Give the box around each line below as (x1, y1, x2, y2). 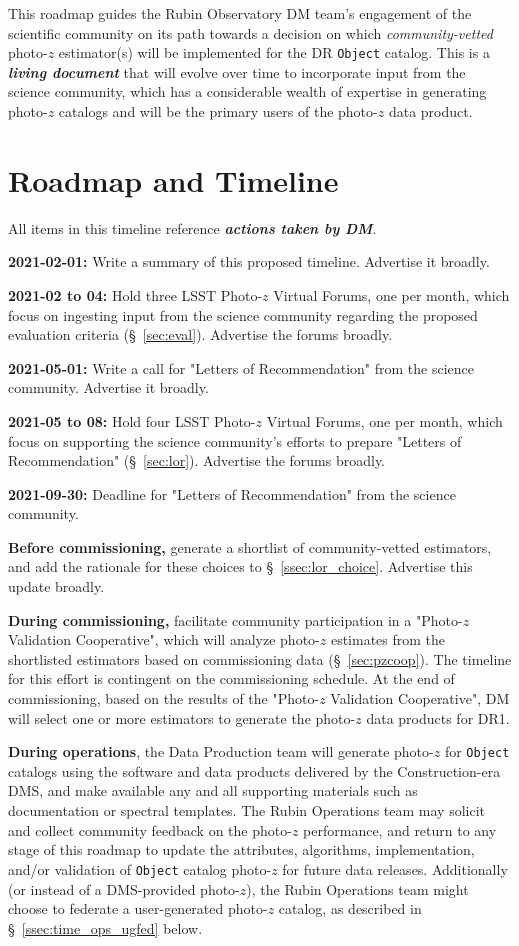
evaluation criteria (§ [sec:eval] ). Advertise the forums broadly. (8, 324, 393, 345)
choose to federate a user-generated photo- (8, 898, 268, 919)
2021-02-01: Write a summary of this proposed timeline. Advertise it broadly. (8, 251, 490, 272)
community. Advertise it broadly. (8, 377, 209, 398)
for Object (444, 741, 510, 762)
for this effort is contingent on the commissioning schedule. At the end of (8, 668, 455, 689)
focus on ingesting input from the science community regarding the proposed (8, 304, 478, 325)
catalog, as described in (278, 898, 422, 919)
